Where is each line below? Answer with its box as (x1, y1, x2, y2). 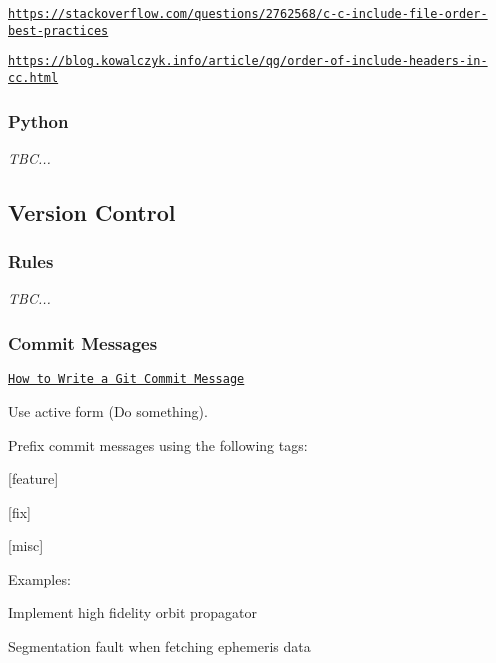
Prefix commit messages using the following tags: (8, 434, 308, 455)
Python (8, 108, 69, 133)
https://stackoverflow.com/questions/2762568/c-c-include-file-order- (8, 7, 488, 21)
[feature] (8, 468, 59, 489)
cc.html (8, 70, 59, 85)
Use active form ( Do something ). (8, 400, 208, 421)
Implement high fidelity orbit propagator (8, 602, 258, 623)
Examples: (8, 568, 71, 589)
